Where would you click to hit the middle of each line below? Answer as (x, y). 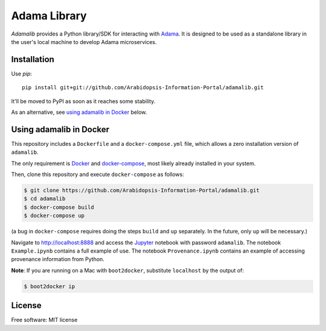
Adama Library (49, 16)
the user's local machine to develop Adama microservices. (84, 42)
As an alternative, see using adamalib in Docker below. (79, 112)
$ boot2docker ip (50, 286)
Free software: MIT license (44, 320)
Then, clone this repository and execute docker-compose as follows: (97, 174)
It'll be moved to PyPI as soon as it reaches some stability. (83, 101)
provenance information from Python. (58, 259)
